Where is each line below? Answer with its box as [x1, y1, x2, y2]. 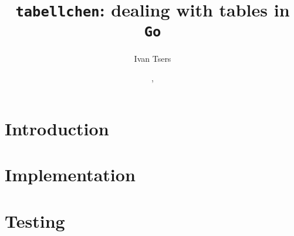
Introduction [5, 116, 109, 140]
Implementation [5, 162, 136, 187]
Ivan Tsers [134, 52, 171, 64]
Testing [5, 208, 65, 232]
